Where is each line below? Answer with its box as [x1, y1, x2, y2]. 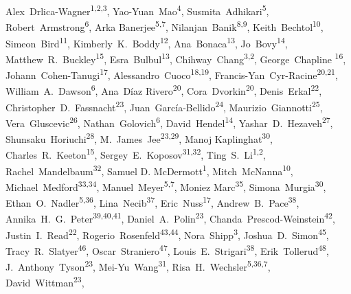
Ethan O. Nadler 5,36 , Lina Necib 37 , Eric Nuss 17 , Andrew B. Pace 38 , [5, 194, 299, 210]
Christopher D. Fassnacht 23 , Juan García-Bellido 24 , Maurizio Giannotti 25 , [5, 98, 323, 114]
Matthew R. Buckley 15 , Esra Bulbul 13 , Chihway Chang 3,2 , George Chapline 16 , [5, 49, 346, 66]
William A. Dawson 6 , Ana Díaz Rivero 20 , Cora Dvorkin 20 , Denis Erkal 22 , [5, 82, 322, 98]
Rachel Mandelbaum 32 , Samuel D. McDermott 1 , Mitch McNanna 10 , [5, 161, 293, 178]
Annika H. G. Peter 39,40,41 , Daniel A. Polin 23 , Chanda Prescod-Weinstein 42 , [5, 210, 335, 225]
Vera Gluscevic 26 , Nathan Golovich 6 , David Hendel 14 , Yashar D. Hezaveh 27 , [5, 113, 333, 130]
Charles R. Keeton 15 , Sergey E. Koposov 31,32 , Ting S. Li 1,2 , [5, 146, 266, 161]
